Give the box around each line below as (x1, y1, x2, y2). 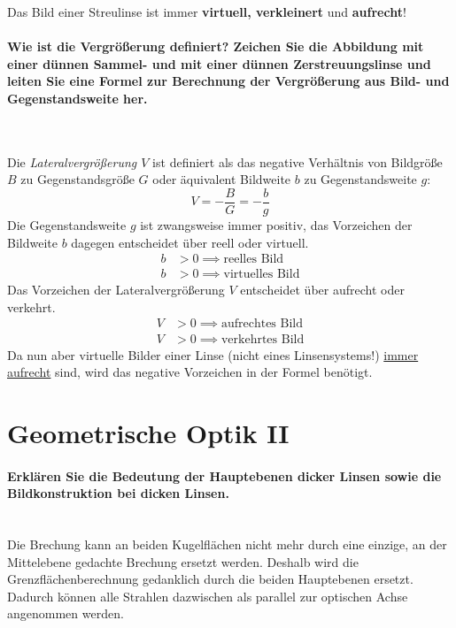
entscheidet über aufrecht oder (240, 280, 405, 299)
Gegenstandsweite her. (7, 88, 148, 107)
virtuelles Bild (223, 268, 300, 281)
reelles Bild (223, 253, 284, 266)
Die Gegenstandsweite (7, 216, 127, 234)
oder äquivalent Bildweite (152, 170, 291, 188)
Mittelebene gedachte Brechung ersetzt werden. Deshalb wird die (7, 552, 359, 571)
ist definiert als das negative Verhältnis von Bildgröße (152, 152, 443, 171)
